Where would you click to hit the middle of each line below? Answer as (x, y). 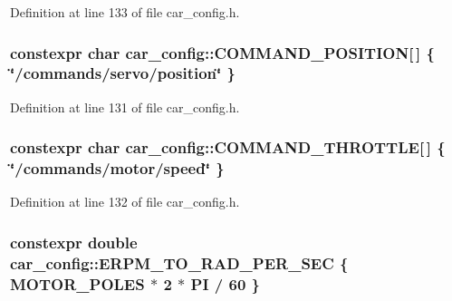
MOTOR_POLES (77, 283)
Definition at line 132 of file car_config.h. (125, 202)
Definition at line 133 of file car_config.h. (125, 12)
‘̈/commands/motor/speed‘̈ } (117, 168)
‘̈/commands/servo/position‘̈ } (123, 73)
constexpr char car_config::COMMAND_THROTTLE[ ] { (228, 147)
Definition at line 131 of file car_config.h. (125, 107)
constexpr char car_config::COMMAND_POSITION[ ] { (222, 52)
